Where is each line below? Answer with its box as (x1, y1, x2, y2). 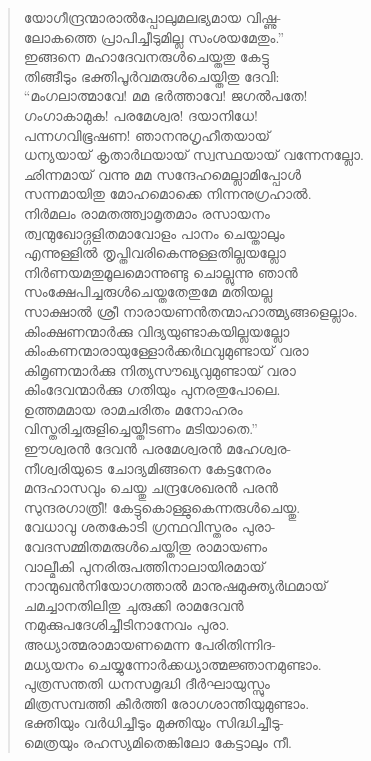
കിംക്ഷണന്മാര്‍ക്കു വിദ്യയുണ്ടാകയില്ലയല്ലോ (23, 320, 290, 341)
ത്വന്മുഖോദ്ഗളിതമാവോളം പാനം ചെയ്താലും (23, 222, 285, 243)
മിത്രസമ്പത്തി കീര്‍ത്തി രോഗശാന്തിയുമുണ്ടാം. (23, 692, 310, 713)
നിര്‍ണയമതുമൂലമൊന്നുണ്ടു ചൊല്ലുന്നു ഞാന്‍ (23, 261, 298, 282)
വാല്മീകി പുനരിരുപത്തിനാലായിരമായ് (23, 555, 265, 576)
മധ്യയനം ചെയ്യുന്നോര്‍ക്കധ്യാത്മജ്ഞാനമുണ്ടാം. (23, 653, 322, 674)
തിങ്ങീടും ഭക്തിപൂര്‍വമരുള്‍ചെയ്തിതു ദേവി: (23, 65, 280, 86)
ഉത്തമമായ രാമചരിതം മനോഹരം (23, 398, 243, 419)
